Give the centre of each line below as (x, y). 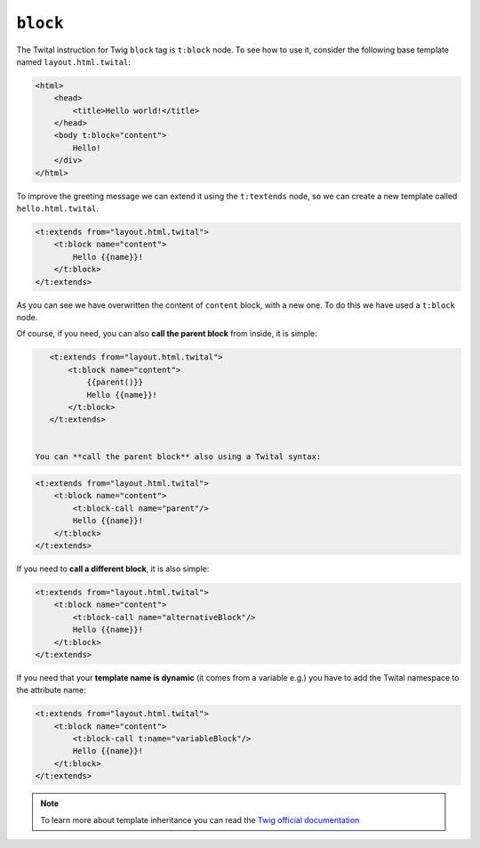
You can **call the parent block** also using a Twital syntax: (178, 457)
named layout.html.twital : (73, 61)
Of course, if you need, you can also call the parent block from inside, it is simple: (167, 334)
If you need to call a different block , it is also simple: (113, 569)
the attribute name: (51, 691)
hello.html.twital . (58, 208)
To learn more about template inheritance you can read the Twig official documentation (200, 820)
